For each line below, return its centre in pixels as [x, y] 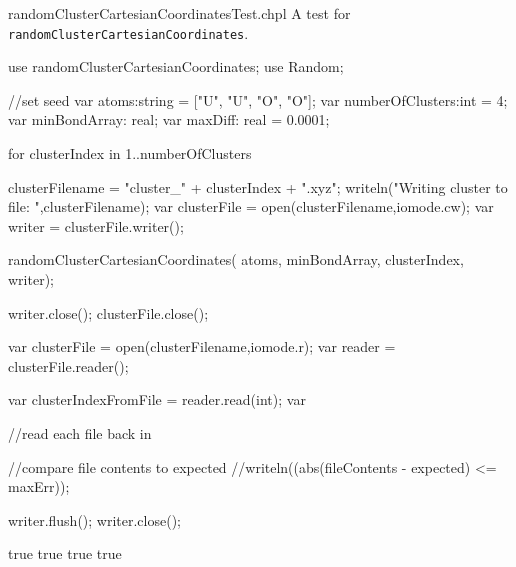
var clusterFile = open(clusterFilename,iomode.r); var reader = [202, 346]
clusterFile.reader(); [68, 365]
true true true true [65, 553]
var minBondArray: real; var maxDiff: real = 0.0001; [169, 119]
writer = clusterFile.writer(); [96, 225]
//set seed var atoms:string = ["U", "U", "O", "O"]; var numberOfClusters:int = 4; [258, 99]
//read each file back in [80, 432]
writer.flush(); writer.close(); [94, 519]
